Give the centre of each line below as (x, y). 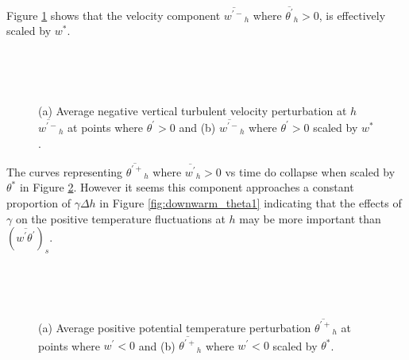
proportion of (39, 203)
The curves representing (65, 171)
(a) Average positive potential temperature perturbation (175, 327)
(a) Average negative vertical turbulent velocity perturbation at (193, 111)
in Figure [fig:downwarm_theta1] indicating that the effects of (251, 203)
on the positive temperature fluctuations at (120, 218)
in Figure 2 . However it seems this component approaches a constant (187, 187)
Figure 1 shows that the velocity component (114, 15)
